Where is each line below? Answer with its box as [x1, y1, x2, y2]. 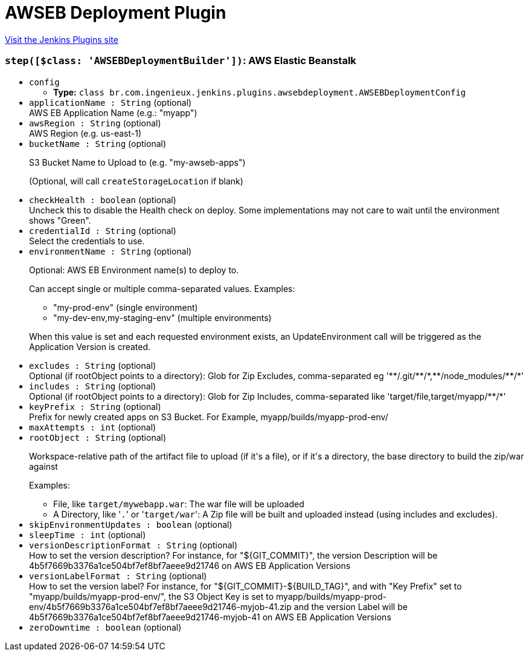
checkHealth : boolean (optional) [29, 194, 176, 205]
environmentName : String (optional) [29, 245, 192, 256]
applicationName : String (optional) [29, 97, 192, 108]
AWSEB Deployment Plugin [5, 2, 226, 23]
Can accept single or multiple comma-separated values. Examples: [29, 283, 295, 294]
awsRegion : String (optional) [29, 117, 161, 128]
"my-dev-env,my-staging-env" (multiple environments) [53, 312, 272, 323]
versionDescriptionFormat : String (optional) [29, 539, 238, 550]
